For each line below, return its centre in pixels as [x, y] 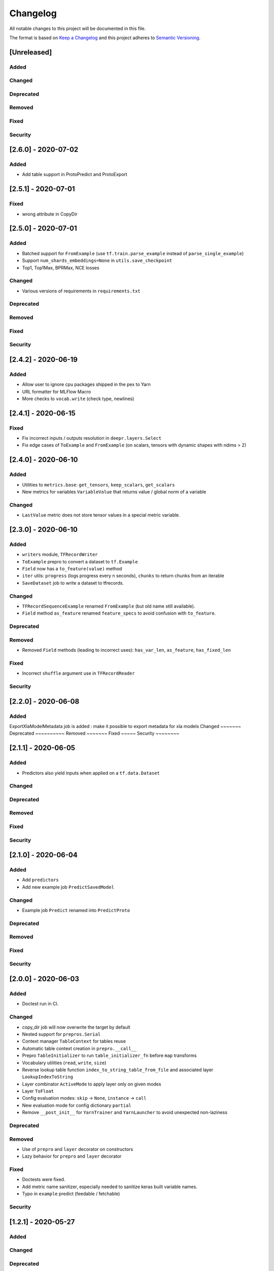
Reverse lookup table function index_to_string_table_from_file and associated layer [118, 1070]
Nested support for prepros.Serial [61, 1034]
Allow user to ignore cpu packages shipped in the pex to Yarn [86, 384]
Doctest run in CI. [40, 1004]
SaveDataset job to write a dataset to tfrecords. [73, 583]
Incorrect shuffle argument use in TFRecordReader [78, 673]
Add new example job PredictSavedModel [68, 887]
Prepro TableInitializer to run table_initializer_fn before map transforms [109, 1055]
